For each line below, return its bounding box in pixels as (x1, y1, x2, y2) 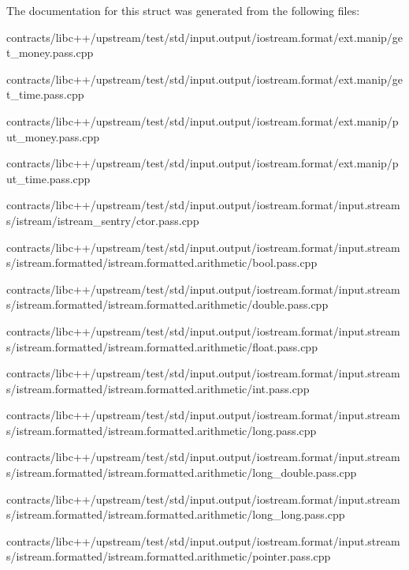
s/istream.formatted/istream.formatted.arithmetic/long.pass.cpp (6, 422, 317, 438)
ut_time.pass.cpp (6, 170, 91, 186)
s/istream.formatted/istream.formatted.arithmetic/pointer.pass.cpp (6, 548, 331, 564)
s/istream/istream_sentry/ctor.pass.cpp (6, 212, 199, 228)
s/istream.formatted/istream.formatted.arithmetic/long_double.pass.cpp (6, 464, 357, 481)
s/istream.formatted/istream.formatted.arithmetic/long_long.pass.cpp (6, 506, 345, 523)
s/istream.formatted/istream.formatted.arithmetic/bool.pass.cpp (6, 254, 318, 271)
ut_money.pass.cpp (6, 128, 100, 144)
